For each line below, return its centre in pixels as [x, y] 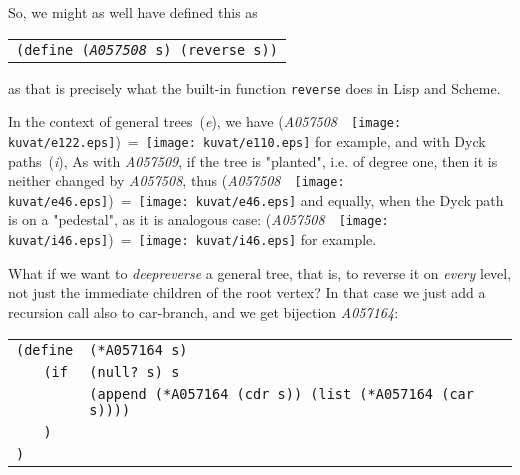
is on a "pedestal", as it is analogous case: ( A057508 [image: [198, 219]
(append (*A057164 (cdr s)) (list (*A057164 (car [281, 393]
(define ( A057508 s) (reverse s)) [147, 49]
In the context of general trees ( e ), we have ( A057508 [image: [205, 121]
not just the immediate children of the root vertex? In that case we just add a [247, 292]
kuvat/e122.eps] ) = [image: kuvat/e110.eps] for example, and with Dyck [247, 140]
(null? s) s [134, 371]
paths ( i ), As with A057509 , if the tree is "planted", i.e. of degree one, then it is [253, 160]
